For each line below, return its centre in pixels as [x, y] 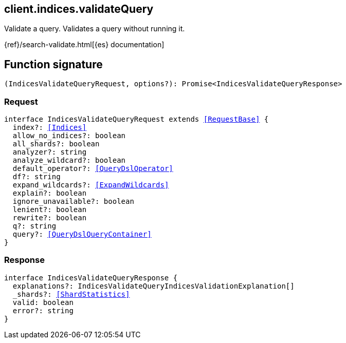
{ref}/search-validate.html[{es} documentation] [84, 45]
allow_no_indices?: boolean [69, 136]
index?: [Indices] [50, 128]
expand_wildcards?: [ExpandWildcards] [91, 185]
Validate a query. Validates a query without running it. [95, 29]
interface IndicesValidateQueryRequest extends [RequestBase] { [136, 119]
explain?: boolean [50, 193]
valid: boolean [43, 302]
